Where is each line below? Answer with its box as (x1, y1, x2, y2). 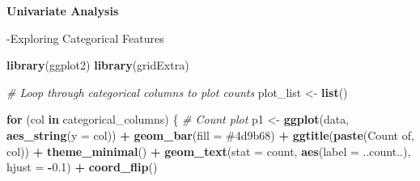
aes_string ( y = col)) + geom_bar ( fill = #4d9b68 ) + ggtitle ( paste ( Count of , (6, 126, 414, 143)
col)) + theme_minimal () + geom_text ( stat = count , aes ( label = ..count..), (6, 142, 411, 159)
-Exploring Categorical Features (6, 29, 164, 46)
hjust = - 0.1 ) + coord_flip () (6, 158, 158, 175)
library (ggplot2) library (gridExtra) (6, 57, 189, 74)
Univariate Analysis (6, 2, 119, 19)
